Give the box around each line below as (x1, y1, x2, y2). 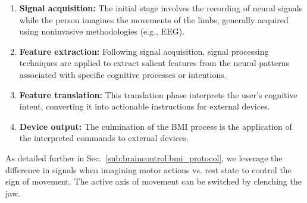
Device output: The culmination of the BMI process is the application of (19, 120, 292, 132)
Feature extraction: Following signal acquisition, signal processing (19, 45, 269, 57)
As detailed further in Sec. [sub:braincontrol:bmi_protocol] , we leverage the (5, 151, 283, 164)
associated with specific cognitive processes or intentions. (19, 68, 227, 80)
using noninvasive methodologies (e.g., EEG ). (19, 25, 185, 38)
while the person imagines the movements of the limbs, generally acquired (19, 13, 289, 26)
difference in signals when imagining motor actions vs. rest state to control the (5, 163, 292, 176)
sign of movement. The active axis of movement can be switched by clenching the (5, 175, 302, 188)
